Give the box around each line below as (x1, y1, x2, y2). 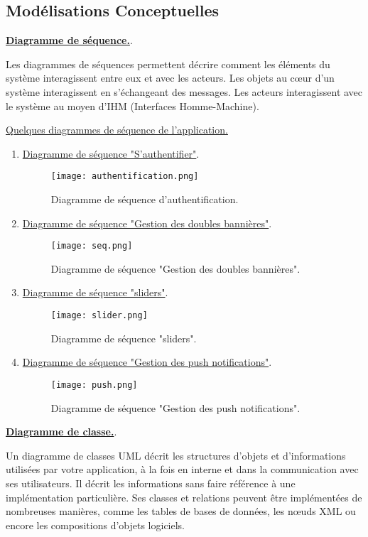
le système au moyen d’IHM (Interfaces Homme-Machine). (6, 98, 259, 113)
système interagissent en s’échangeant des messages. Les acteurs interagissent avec (6, 84, 363, 99)
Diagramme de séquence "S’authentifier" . (22, 146, 200, 161)
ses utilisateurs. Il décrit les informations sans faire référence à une (6, 475, 296, 490)
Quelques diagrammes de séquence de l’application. (6, 122, 228, 137)
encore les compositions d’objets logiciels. (6, 517, 185, 532)
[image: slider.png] (50, 310, 148, 321)
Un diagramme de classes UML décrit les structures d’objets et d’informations (6, 447, 346, 462)
